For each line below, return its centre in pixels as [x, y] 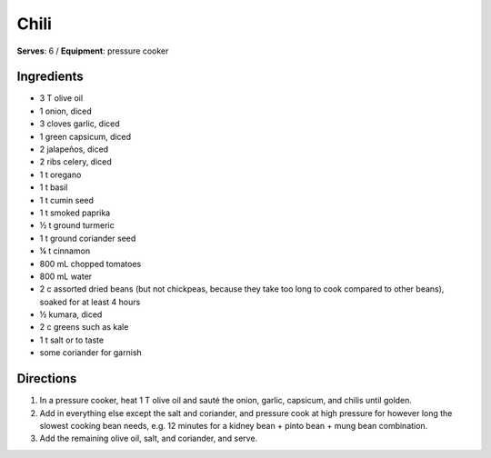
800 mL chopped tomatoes [90, 264]
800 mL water [66, 276]
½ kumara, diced [71, 314]
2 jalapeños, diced [74, 149]
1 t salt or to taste [72, 340]
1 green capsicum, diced [85, 136]
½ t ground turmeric [77, 225]
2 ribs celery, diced [76, 162]
